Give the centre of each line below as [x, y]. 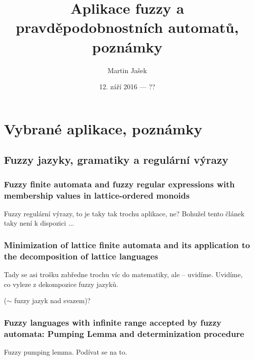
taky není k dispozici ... [39, 223]
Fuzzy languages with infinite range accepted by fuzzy [113, 322]
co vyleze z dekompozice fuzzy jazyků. [61, 284]
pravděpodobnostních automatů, [127, 27]
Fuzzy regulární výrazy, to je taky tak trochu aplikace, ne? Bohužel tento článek [124, 213]
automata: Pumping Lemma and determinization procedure [124, 333]
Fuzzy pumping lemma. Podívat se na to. [66, 352]
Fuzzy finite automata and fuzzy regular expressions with [119, 184]
